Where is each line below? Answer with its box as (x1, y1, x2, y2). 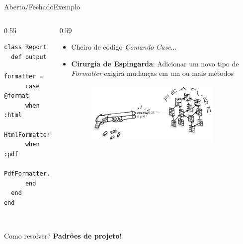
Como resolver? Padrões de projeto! (4, 230, 122, 241)
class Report (4, 44, 47, 51)
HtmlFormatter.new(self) (4, 131, 86, 138)
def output (11, 53, 47, 61)
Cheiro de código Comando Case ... (71, 42, 177, 52)
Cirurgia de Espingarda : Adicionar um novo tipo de (71, 58, 239, 68)
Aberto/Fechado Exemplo (4, 1, 80, 11)
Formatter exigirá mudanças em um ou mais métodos (71, 68, 234, 78)
